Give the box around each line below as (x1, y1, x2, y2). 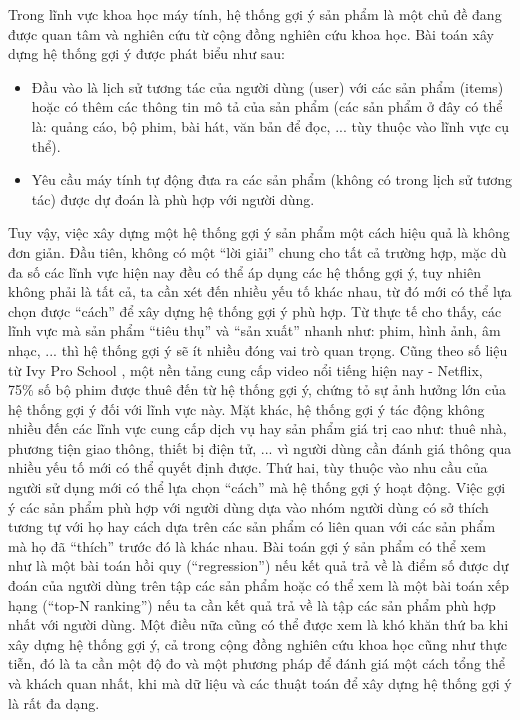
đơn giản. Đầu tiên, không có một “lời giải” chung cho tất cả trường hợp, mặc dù (8, 241, 507, 262)
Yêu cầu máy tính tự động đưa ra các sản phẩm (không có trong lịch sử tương (31, 169, 512, 190)
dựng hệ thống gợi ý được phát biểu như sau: (8, 43, 286, 64)
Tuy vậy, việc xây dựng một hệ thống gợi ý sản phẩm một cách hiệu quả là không (8, 222, 510, 243)
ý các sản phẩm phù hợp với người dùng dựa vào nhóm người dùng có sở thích (8, 496, 489, 517)
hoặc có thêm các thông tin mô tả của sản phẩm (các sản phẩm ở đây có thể (31, 96, 503, 117)
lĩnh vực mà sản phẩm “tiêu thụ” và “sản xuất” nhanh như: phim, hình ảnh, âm (8, 320, 501, 341)
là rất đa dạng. (8, 692, 100, 713)
